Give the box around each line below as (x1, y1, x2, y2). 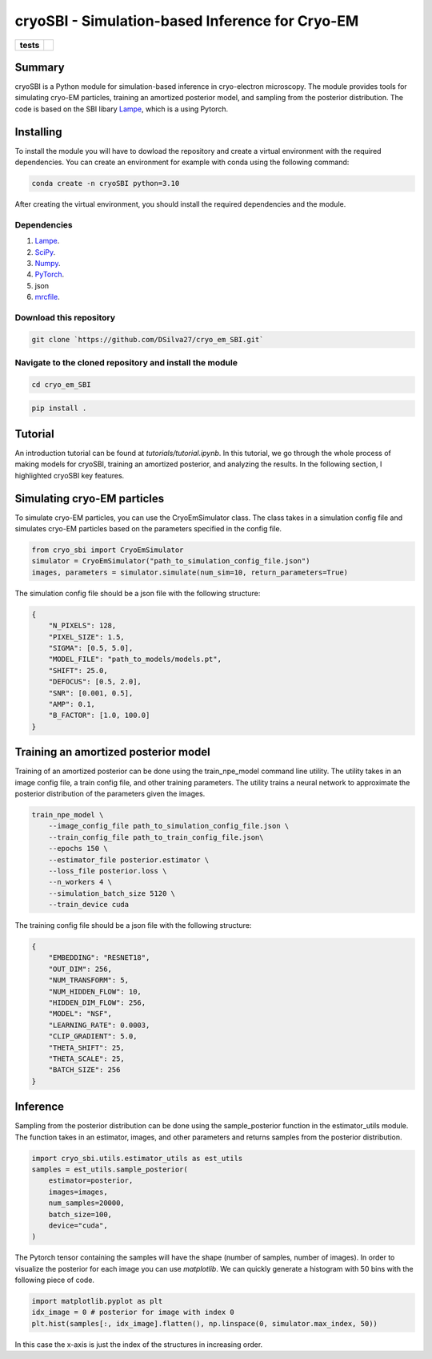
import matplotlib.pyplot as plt (31, 1296, 163, 1306)
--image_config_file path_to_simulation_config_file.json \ (48, 821, 290, 831)
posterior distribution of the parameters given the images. (14, 788, 206, 798)
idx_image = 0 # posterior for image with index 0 (31, 1308, 235, 1317)
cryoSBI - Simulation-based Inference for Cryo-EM (14, 12, 359, 30)
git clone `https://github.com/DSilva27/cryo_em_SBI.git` (31, 335, 264, 344)
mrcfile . (34, 292, 60, 302)
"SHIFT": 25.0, (48, 666, 108, 675)
